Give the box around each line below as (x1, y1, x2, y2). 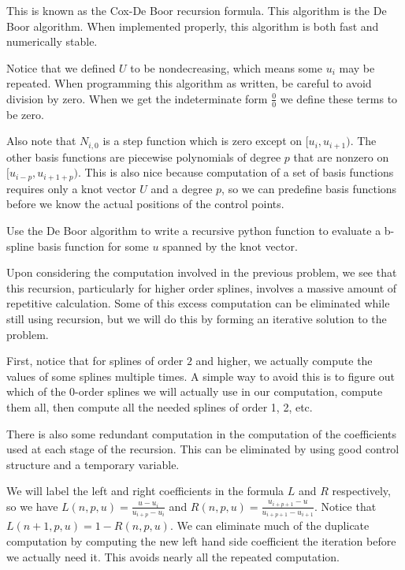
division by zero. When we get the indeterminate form (6, 90, 268, 106)
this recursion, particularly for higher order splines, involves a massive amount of (6, 279, 397, 296)
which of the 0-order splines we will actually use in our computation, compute (6, 383, 383, 400)
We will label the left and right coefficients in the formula (6, 482, 284, 499)
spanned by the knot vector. (162, 237, 298, 254)
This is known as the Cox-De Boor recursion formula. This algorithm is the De (6, 2, 387, 18)
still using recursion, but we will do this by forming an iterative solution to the (6, 311, 387, 327)
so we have (6, 497, 58, 514)
